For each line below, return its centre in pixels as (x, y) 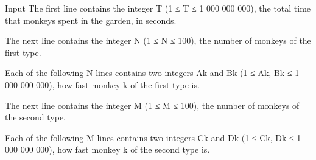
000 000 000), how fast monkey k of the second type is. (107, 149)
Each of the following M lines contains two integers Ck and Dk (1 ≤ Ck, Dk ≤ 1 (153, 137)
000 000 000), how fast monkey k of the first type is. (102, 84)
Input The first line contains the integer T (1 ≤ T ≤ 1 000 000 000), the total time (158, 8)
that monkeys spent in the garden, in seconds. (91, 20)
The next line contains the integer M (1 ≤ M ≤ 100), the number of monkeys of (152, 105)
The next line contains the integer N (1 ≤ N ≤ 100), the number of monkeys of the (158, 40)
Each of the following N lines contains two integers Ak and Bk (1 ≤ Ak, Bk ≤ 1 (152, 73)
